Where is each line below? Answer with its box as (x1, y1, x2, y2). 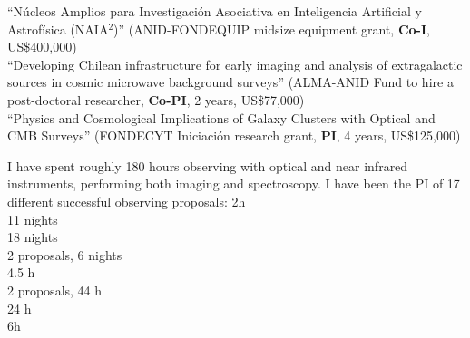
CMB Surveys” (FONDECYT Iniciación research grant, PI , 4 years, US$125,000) (7, 126, 461, 145)
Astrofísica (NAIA (7, 19, 109, 38)
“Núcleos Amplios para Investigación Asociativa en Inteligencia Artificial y (7, 2, 422, 20)
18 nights (7, 227, 58, 246)
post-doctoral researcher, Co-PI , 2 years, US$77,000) (7, 90, 305, 109)
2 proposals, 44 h (7, 280, 103, 299)
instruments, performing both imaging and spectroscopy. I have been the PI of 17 (7, 174, 460, 193)
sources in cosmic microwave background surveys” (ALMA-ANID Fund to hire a (7, 72, 454, 92)
